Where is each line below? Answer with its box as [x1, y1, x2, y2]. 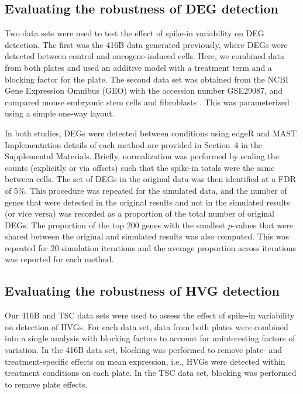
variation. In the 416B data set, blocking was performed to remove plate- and [5, 344, 283, 356]
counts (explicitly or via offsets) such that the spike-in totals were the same [5, 161, 275, 173]
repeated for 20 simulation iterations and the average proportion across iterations [5, 241, 297, 253]
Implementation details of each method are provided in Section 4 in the [5, 138, 262, 150]
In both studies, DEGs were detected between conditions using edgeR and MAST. [5, 126, 299, 139]
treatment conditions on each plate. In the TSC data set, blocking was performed [5, 366, 297, 379]
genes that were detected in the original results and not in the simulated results [5, 196, 290, 208]
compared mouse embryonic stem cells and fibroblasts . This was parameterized [5, 95, 290, 108]
